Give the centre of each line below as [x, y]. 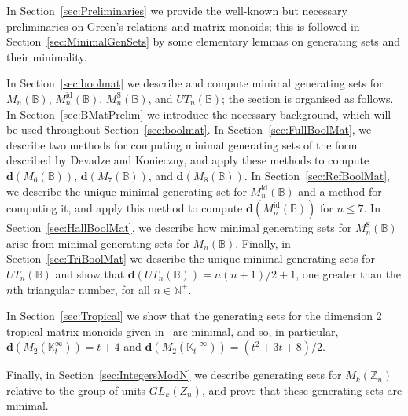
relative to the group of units [76, 390]
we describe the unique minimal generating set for [127, 191]
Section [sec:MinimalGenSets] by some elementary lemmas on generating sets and [204, 41]
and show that [90, 273]
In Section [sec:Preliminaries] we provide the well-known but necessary [177, 10]
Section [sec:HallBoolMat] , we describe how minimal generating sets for [179, 228]
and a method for [340, 191]
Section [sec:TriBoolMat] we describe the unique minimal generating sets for [191, 258]
